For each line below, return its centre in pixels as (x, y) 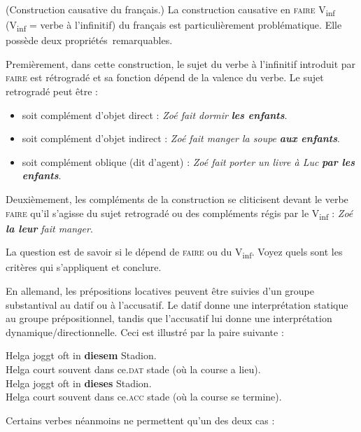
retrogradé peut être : (52, 91)
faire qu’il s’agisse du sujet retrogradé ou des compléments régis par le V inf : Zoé (179, 214)
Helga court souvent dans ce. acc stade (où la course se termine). (144, 397)
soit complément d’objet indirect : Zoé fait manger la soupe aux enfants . (181, 138)
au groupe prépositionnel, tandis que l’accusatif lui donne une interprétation (169, 318)
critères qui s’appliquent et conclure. (84, 267)
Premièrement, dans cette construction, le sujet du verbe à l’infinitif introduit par (181, 63)
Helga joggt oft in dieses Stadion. (79, 383)
